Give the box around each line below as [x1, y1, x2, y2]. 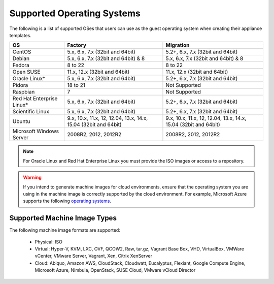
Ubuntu [12, 118, 30, 125]
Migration [165, 42, 190, 49]
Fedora [12, 61, 30, 69]
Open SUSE [12, 69, 41, 76]
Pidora [12, 82, 28, 89]
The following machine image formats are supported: [9, 227, 120, 233]
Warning [23, 174, 42, 180]
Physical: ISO [35, 239, 63, 245]
